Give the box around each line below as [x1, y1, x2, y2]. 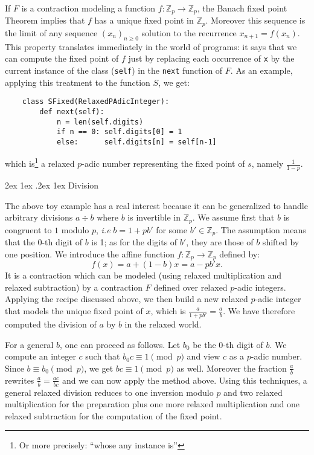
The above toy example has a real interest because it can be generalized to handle [5, 199, 308, 211]
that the [5, 236, 35, 248]
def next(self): [39, 107, 104, 116]
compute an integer [5, 350, 76, 363]
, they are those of [186, 236, 254, 248]
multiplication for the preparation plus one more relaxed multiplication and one [5, 398, 300, 410]
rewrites [5, 373, 34, 386]
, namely [251, 157, 284, 170]
